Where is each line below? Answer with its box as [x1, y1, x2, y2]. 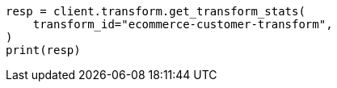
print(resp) [6, 44, 81, 57]
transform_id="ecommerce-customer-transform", [32, 18, 333, 31]
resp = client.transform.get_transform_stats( [6, 5, 305, 18]
